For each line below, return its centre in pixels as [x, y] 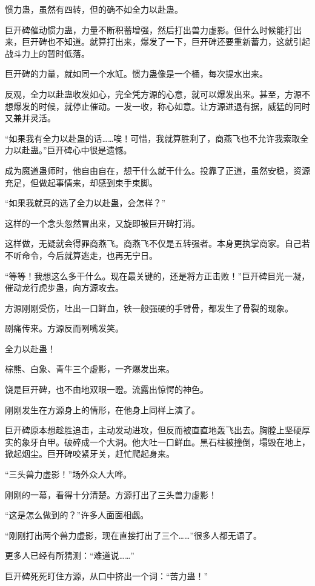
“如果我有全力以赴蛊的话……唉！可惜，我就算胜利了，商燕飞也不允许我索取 [153, 138]
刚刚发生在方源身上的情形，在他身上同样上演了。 [102, 409]
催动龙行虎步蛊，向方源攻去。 [64, 288]
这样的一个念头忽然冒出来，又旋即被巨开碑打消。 [102, 223]
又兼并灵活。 [30, 118]
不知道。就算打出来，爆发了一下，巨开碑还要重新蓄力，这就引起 [183, 42]
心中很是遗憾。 [102, 150]
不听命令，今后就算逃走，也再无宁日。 [81, 255]
